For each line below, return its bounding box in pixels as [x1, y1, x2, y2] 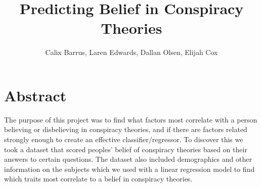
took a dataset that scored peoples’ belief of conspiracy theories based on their [4, 144, 247, 154]
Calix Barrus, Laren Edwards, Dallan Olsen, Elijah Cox [45, 47, 218, 57]
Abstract [4, 85, 67, 105]
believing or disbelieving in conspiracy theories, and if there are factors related [4, 124, 247, 135]
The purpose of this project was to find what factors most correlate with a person [4, 114, 257, 124]
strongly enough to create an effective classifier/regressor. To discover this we [4, 134, 243, 145]
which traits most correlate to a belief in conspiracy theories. [4, 173, 193, 184]
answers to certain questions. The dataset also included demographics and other [4, 154, 252, 164]
